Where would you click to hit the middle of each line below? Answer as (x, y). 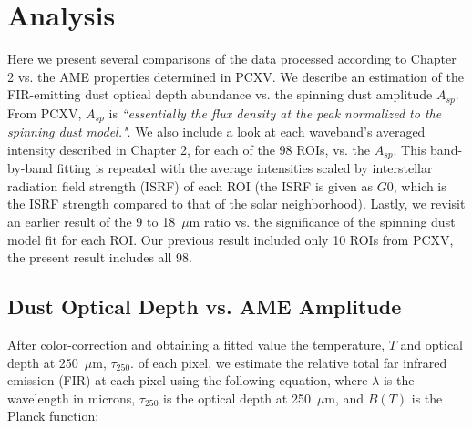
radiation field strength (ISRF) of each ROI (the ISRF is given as (190, 185)
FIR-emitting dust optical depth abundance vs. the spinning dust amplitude (220, 94)
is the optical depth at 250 (237, 397)
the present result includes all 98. (100, 257)
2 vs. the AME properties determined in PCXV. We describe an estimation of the (236, 76)
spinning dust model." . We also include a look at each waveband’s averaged (216, 132)
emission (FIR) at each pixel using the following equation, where (188, 380)
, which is (420, 185)
